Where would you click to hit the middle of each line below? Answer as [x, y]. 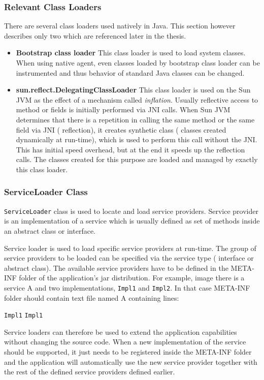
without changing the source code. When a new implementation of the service [125, 342]
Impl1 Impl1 [24, 316]
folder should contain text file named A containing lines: [92, 297]
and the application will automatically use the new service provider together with [131, 361]
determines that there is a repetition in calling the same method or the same [135, 119]
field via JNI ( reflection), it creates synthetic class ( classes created [121, 129]
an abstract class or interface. [50, 231]
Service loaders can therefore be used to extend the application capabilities [121, 331]
